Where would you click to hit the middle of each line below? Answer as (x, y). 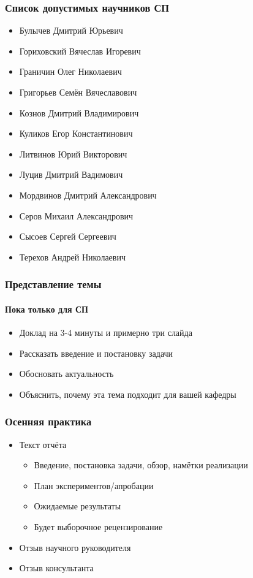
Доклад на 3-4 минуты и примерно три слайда (106, 332)
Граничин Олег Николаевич (70, 71)
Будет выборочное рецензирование (98, 526)
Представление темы (53, 284)
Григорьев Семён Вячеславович (78, 92)
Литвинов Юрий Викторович (73, 154)
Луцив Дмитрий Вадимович (71, 174)
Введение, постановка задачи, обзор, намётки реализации (141, 465)
